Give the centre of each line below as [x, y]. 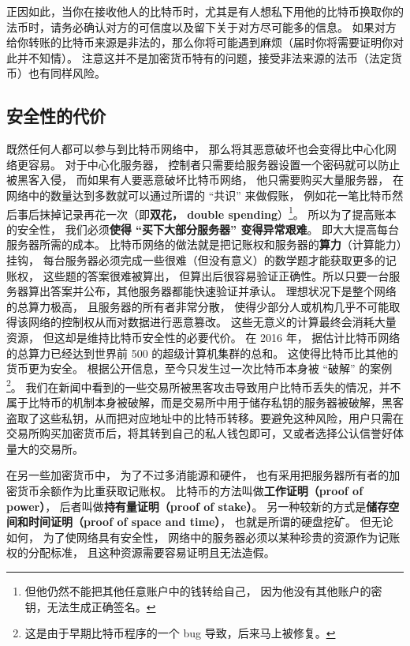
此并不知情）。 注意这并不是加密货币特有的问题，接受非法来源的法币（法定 [199, 57]
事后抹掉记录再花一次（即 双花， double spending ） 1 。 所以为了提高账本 [207, 212]
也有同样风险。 [67, 73]
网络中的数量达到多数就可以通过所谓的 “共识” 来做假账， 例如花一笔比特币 [199, 195]
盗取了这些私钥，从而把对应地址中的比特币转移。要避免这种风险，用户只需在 [205, 417]
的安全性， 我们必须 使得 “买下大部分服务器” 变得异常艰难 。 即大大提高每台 [203, 229]
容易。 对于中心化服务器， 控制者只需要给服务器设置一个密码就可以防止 [214, 164]
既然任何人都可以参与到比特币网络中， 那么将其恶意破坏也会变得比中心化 [196, 149]
